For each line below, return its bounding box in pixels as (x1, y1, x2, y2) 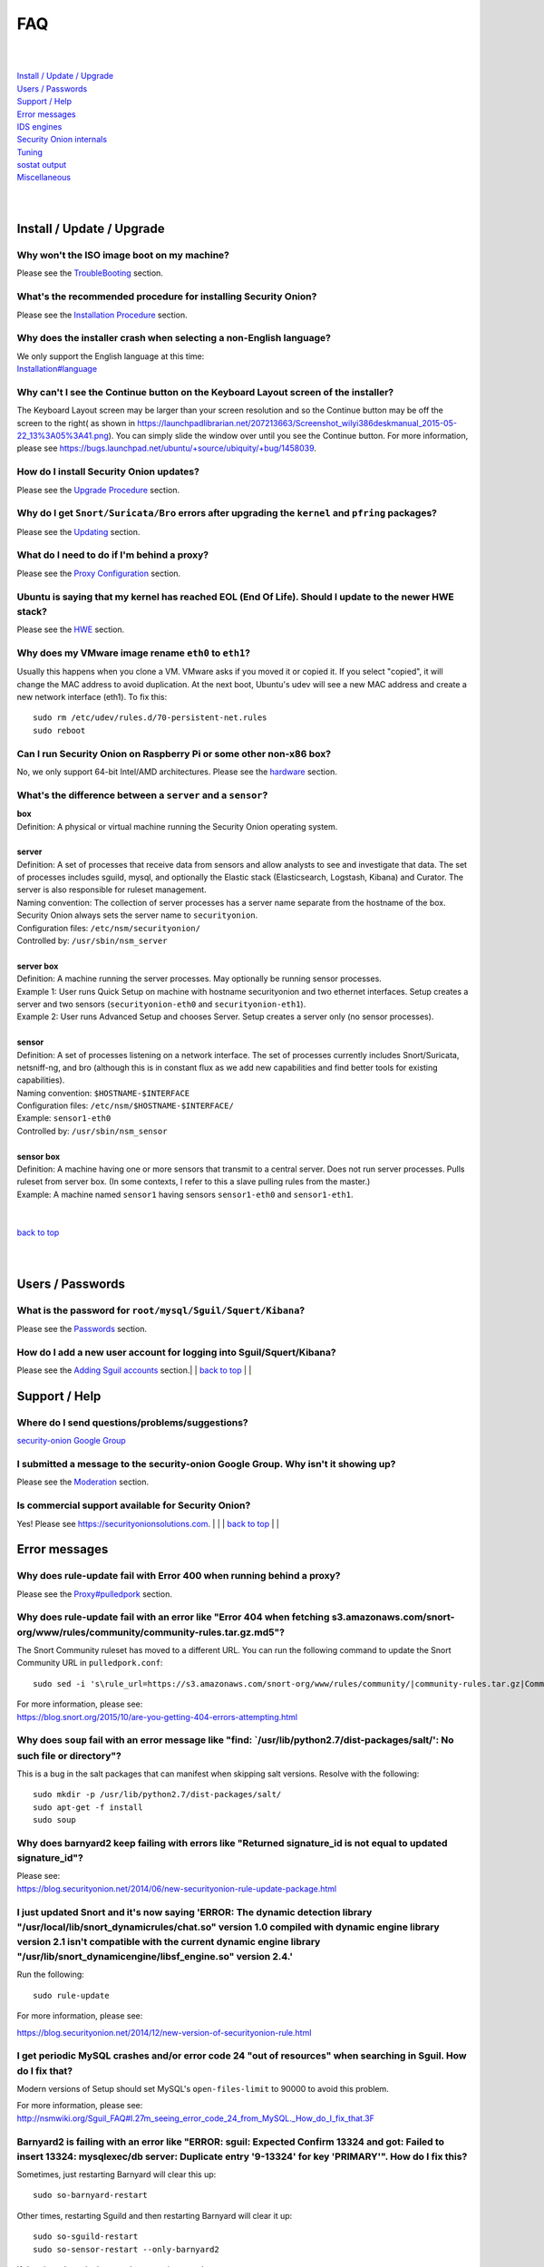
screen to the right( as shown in (16, 417, 136, 428)
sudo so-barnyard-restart (33, 2190, 149, 2201)
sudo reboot (33, 725, 86, 735)
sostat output (16, 160, 67, 170)
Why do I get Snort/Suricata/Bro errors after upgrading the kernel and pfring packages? (16, 507, 437, 520)
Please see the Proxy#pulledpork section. (16, 1588, 172, 1600)
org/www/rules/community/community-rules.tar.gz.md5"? (16, 1626, 286, 1639)
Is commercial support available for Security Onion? (16, 1499, 251, 1512)
